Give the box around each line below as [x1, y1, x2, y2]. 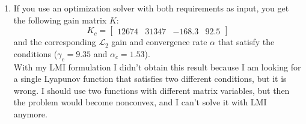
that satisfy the [218, 36, 275, 48]
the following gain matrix [13, 13, 107, 26]
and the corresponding [13, 36, 96, 48]
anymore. [13, 107, 47, 120]
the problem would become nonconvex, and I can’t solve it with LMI [13, 96, 267, 108]
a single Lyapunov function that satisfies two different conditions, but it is [13, 72, 287, 85]
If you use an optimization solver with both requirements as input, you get [13, 2, 289, 14]
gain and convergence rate [111, 36, 207, 48]
